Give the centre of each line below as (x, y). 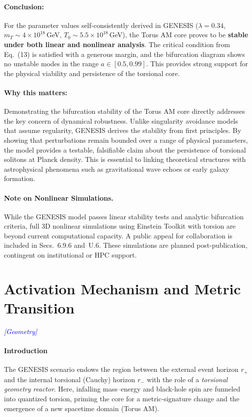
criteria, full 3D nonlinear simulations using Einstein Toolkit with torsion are (120, 226)
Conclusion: (24, 6)
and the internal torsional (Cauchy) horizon (70, 379)
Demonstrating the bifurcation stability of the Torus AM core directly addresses (125, 111)
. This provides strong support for (197, 64)
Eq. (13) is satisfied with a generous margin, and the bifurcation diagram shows (125, 54)
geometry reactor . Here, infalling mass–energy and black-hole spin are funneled (122, 389)
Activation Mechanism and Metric (123, 288)
